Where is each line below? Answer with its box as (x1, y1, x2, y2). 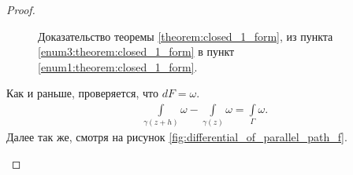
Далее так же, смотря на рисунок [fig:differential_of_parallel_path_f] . (6, 129, 347, 145)
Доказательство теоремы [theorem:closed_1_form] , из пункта (38, 27, 333, 44)
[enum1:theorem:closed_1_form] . (38, 58, 198, 75)
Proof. (6, 2, 35, 17)
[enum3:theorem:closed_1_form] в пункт (38, 43, 235, 60)
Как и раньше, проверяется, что (6, 85, 158, 101)
